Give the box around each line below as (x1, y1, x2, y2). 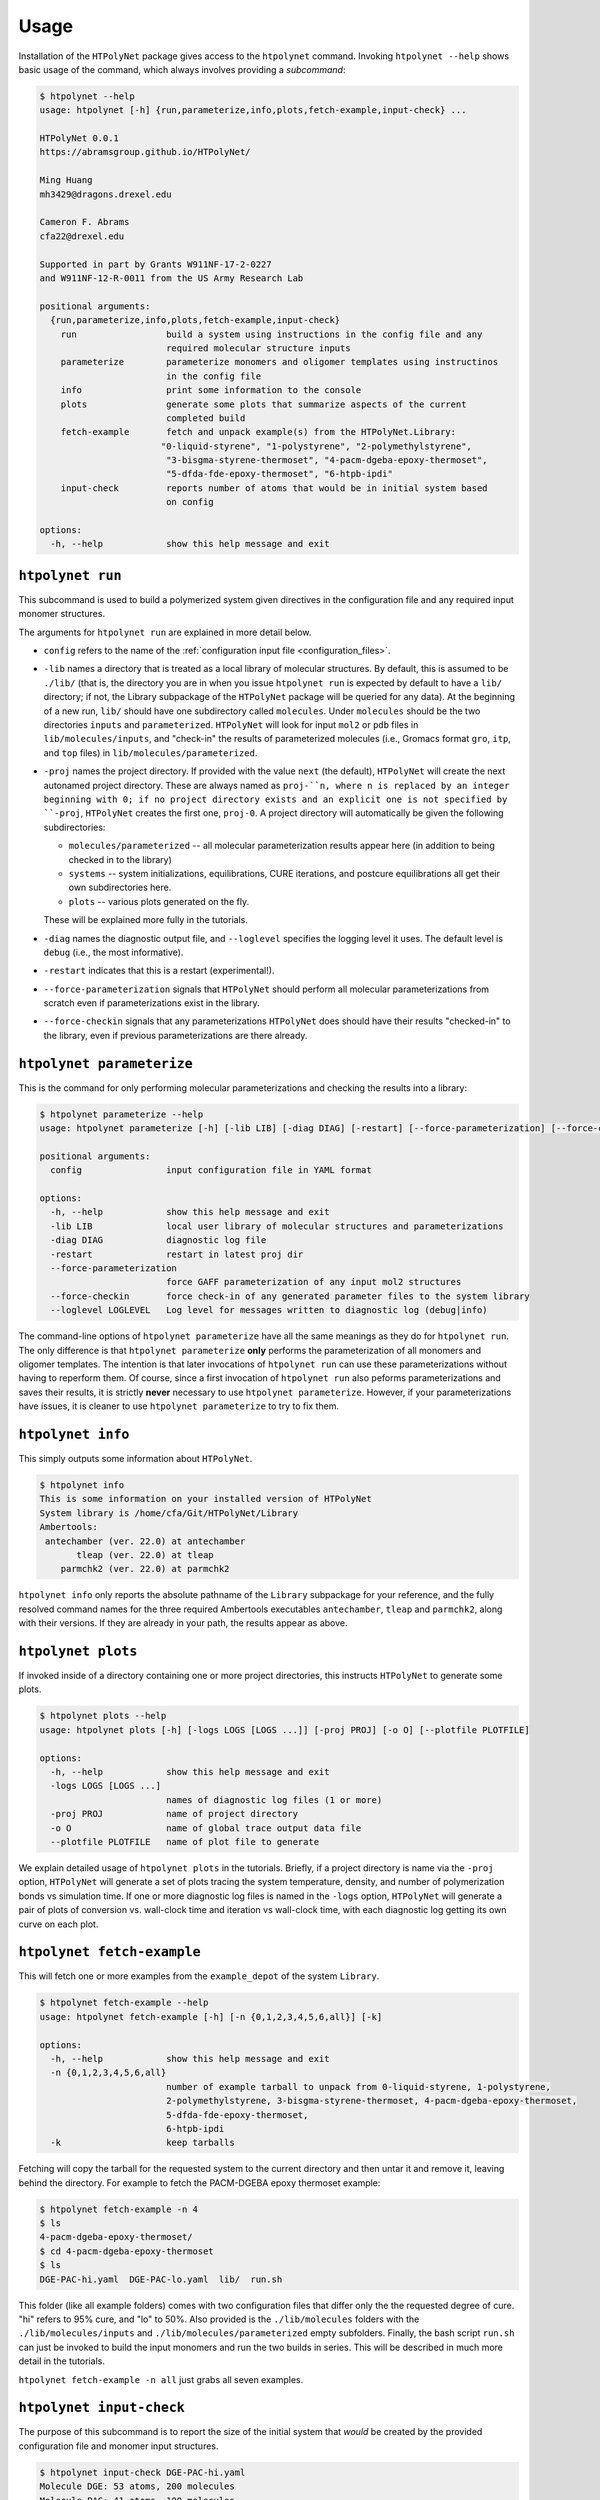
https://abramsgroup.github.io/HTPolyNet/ (39, 146, 251, 158)
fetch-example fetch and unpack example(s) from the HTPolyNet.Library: (60, 426, 457, 438)
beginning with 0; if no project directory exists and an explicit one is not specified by (43, 794, 508, 805)
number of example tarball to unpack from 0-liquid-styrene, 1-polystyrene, (165, 2081, 552, 2092)
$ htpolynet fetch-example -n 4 (39, 2203, 199, 2215)
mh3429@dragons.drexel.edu (39, 188, 172, 200)
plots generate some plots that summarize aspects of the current (60, 398, 467, 410)
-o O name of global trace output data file (50, 1822, 362, 1834)
